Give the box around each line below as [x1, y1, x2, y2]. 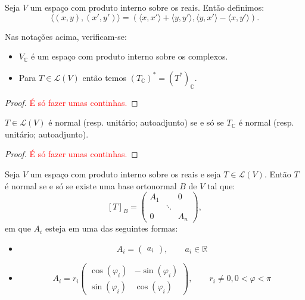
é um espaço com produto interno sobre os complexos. [30, 50, 228, 62]
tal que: [207, 179, 235, 192]
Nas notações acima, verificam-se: [5, 30, 127, 42]
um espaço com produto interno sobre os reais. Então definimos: [30, 1, 264, 13]
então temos [82, 71, 127, 83]
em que [5, 222, 31, 235]
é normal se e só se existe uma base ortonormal [5, 179, 177, 192]
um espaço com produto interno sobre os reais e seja [30, 167, 221, 180]
